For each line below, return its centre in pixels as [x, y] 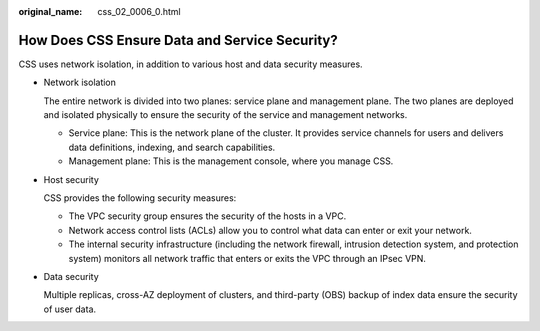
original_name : [50, 11]
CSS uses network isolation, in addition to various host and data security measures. [191, 64]
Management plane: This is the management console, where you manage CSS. [231, 161]
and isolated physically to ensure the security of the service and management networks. [225, 115]
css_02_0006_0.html [139, 11]
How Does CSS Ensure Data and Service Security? [178, 40]
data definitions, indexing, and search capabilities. [172, 147]
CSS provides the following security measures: [140, 198]
